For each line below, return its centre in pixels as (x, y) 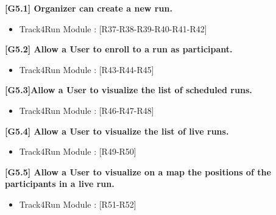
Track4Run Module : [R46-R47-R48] (87, 110)
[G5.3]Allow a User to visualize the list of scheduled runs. (129, 90)
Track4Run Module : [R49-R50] (78, 151)
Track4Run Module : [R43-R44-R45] (87, 69)
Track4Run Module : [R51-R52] (78, 204)
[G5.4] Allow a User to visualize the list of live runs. (117, 131)
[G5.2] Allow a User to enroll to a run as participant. (119, 49)
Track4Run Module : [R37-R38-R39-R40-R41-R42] (113, 28)
